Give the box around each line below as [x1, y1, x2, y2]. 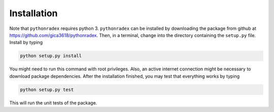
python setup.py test [20, 87, 74, 92]
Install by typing [9, 40, 43, 46]
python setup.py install [20, 53, 82, 59]
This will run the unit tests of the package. [9, 99, 97, 106]
